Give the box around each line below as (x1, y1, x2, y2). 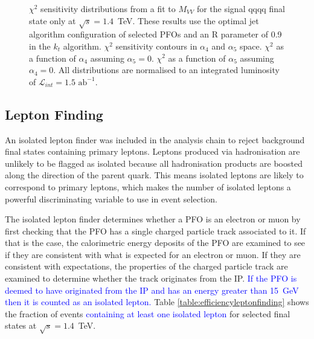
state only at (29, 14, 76, 27)
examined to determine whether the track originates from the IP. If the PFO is (5, 272, 297, 285)
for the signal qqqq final (196, 2, 285, 15)
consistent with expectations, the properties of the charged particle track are (5, 260, 288, 273)
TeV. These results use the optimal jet (118, 14, 259, 27)
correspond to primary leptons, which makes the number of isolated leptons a (5, 180, 291, 193)
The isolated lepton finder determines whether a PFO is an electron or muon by (5, 213, 301, 225)
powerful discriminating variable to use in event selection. (5, 192, 217, 205)
